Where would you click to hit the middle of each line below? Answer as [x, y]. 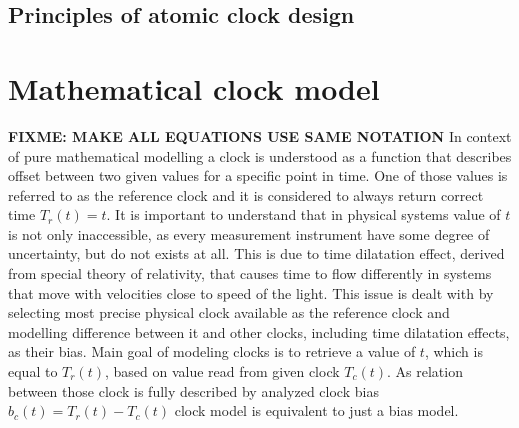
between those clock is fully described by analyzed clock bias [193, 390]
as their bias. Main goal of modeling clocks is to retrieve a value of [212, 351]
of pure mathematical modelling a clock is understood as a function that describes [260, 155]
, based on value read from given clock [222, 371]
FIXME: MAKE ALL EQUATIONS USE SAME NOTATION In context [260, 135]
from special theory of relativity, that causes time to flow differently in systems [250, 273]
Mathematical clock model [194, 87]
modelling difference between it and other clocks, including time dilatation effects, [259, 331]
